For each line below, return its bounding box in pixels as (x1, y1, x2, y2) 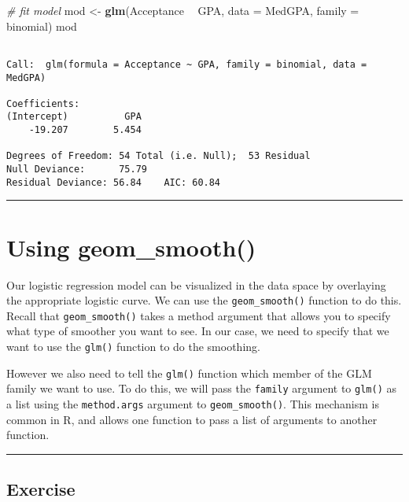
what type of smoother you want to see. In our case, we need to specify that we (6, 323, 389, 339)
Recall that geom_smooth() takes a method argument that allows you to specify (6, 307, 391, 323)
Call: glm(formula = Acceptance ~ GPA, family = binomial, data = (6, 58, 367, 70)
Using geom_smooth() (6, 231, 256, 263)
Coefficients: (6, 98, 80, 109)
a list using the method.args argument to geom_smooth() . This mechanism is (6, 396, 380, 412)
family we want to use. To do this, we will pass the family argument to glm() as (6, 380, 397, 397)
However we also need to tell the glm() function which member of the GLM (6, 364, 372, 381)
